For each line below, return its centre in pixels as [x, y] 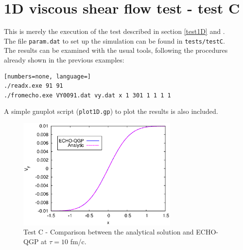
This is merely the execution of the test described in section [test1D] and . [114, 31]
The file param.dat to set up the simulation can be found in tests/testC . [114, 40]
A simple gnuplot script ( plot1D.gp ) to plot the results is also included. [111, 111]
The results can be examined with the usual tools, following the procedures [116, 50]
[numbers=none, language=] [47, 76]
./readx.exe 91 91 [34, 86]
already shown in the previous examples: [64, 59]
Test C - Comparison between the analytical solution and [109, 232]
